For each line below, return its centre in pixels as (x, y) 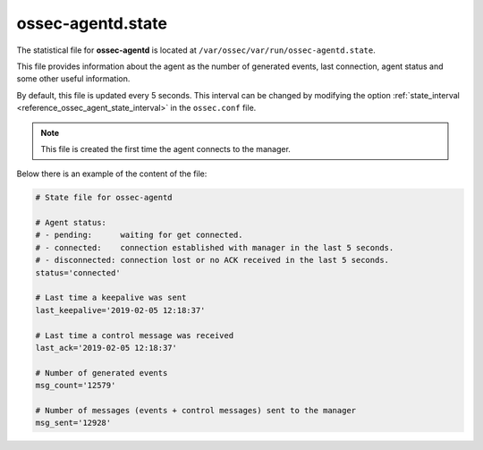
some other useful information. (73, 79)
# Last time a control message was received (135, 335)
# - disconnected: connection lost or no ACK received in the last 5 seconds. (212, 260)
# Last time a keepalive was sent (111, 298)
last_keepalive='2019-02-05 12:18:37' (120, 310)
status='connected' (78, 272)
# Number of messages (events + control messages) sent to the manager (196, 410)
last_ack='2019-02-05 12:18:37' (106, 348)
